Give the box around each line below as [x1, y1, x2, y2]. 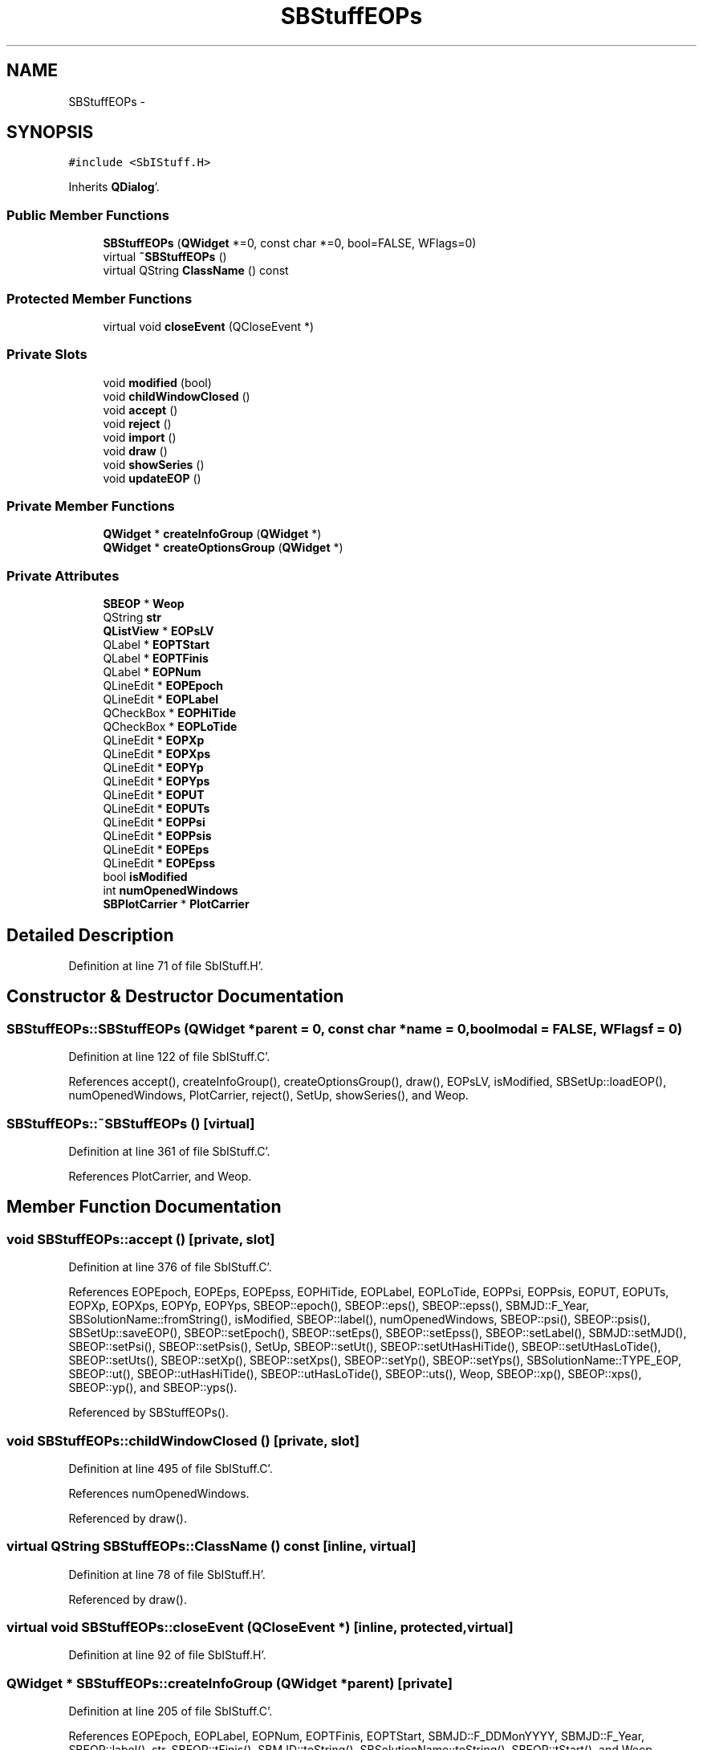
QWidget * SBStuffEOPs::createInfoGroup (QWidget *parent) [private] [6, 1675, 453, 1691]
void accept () [103, 402, 178, 417]
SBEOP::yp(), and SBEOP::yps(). [68, 1381, 238, 1395]
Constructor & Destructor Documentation [6, 986, 344, 1007]
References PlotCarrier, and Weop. [68, 1169, 252, 1183]
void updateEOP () [103, 471, 201, 485]
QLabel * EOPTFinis [103, 651, 209, 666]
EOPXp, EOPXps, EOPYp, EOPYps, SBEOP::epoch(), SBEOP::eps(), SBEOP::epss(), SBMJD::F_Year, [68, 1299, 590, 1313]
